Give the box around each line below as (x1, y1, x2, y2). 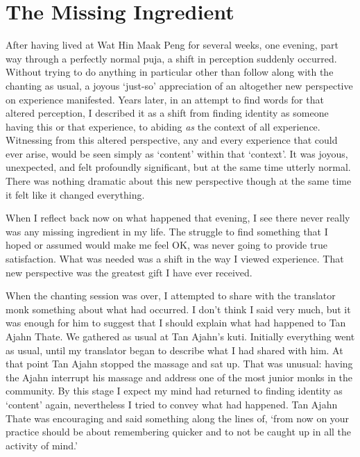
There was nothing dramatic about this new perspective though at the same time (6, 174, 352, 188)
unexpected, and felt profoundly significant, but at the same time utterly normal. (6, 160, 351, 174)
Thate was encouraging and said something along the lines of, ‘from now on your (6, 410, 350, 425)
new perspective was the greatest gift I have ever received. (6, 265, 252, 279)
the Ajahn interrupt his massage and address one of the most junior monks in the (6, 369, 353, 384)
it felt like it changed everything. (6, 187, 145, 201)
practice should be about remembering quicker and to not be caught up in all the (6, 424, 352, 439)
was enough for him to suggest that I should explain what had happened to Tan (6, 315, 346, 330)
